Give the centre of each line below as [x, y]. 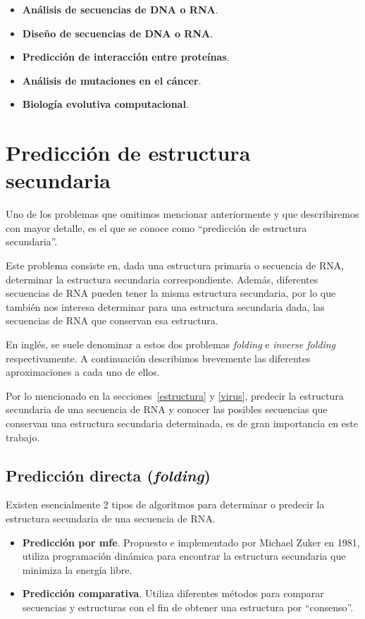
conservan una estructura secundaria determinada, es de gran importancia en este [182, 423]
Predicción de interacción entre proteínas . [126, 57]
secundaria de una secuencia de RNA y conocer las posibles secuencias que [167, 409]
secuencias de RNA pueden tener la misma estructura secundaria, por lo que [171, 293]
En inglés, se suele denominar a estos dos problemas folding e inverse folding [171, 344]
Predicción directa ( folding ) [108, 475]
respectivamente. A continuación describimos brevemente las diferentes [158, 358]
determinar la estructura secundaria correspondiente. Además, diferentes [162, 279]
